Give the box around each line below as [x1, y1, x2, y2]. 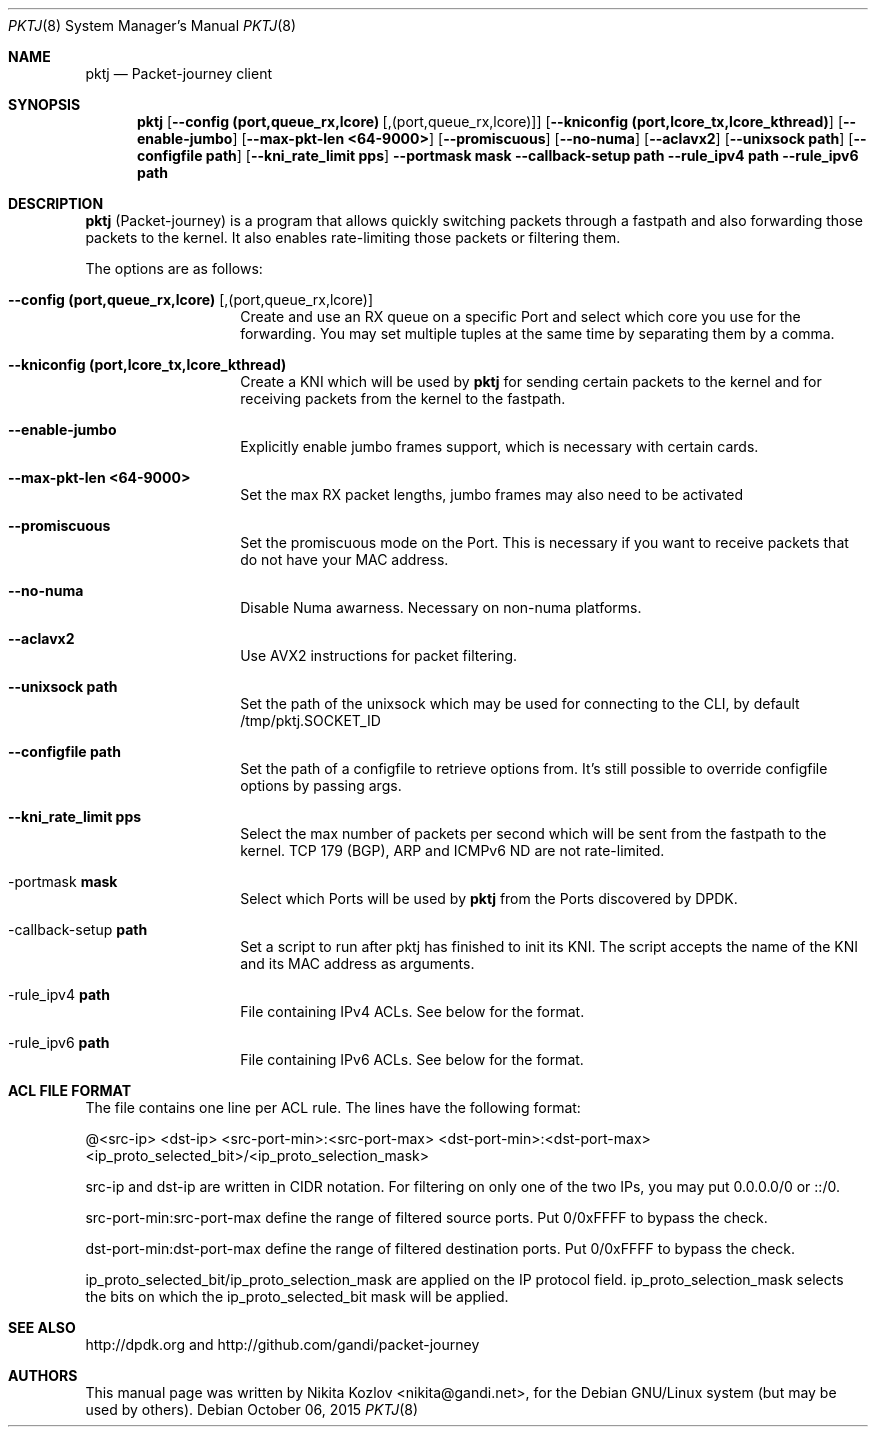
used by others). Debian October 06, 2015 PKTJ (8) [85, 1401, 419, 1418]
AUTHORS [8, 1367, 78, 1384]
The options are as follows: [85, 260, 263, 277]
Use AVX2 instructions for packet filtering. [240, 647, 518, 664]
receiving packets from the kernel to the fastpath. [240, 390, 566, 407]
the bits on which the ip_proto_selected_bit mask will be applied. [85, 1288, 509, 1305]
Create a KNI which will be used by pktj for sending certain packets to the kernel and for [240, 373, 822, 390]
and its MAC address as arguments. [240, 955, 475, 972]
